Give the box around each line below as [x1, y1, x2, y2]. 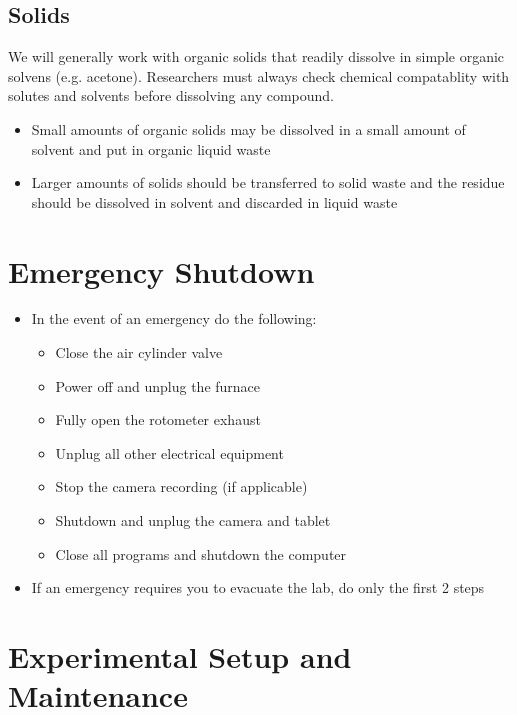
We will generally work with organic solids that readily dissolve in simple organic [8, 46, 505, 67]
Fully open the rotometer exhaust [55, 409, 261, 430]
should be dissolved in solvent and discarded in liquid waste [31, 191, 398, 212]
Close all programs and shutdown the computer [55, 543, 347, 564]
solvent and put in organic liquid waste [31, 138, 271, 159]
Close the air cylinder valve [55, 342, 223, 363]
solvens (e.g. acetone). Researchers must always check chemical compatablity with [8, 65, 510, 86]
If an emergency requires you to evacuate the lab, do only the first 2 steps [31, 577, 485, 598]
